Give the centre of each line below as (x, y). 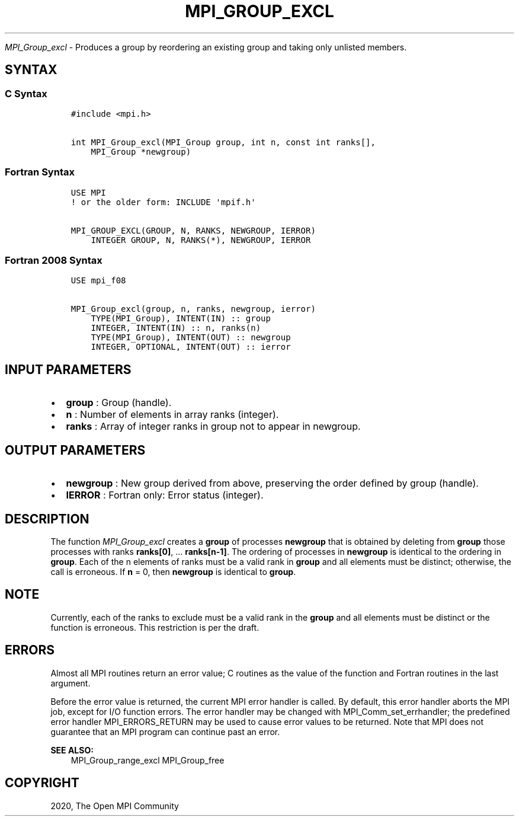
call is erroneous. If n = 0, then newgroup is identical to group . (173, 572)
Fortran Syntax (40, 172)
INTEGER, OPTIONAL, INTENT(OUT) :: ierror (191, 347)
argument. (71, 683)
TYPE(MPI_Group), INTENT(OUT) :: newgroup (191, 338)
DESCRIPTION (47, 519)
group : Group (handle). (119, 403)
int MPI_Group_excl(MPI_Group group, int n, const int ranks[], (223, 142)
